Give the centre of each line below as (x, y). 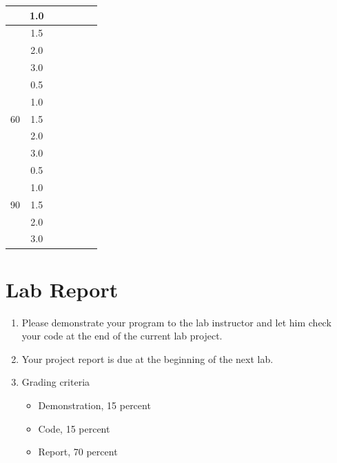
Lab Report (62, 289)
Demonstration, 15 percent (94, 405)
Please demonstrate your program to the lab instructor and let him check (176, 322)
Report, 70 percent (78, 452)
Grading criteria (56, 382)
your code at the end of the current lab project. (122, 336)
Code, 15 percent (74, 428)
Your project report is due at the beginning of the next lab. (147, 358)
